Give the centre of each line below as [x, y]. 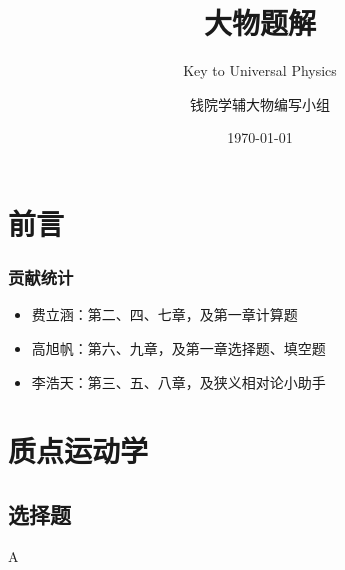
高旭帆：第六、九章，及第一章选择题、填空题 [178, 347]
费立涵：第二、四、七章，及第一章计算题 [164, 314]
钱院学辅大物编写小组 [260, 103]
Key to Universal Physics [260, 70]
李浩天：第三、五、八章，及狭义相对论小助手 [178, 381]
